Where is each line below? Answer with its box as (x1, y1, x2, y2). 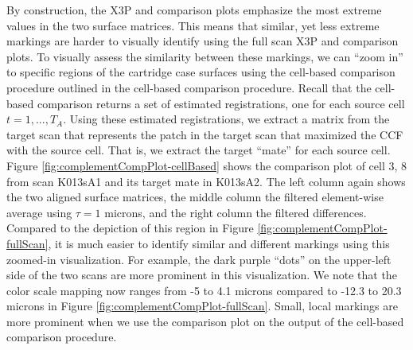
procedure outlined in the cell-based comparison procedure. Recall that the (6, 79, 372, 95)
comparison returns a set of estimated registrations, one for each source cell (37, 95, 405, 111)
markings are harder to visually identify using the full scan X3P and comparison (6, 33, 399, 49)
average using (6, 204, 72, 220)
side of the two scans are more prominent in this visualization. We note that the (6, 266, 397, 283)
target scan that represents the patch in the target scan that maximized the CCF (6, 126, 403, 142)
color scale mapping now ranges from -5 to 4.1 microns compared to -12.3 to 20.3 (6, 282, 402, 298)
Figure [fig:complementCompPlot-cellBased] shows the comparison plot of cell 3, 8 (6, 157, 407, 173)
